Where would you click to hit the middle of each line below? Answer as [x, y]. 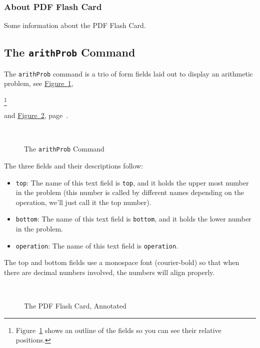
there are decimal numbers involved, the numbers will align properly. [109, 272]
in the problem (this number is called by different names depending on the [130, 192]
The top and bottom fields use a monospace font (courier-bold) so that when [122, 262]
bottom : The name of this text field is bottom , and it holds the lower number [133, 219]
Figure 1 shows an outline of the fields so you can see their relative [118, 330]
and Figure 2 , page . [36, 115]
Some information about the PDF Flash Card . [75, 25]
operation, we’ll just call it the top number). [83, 202]
